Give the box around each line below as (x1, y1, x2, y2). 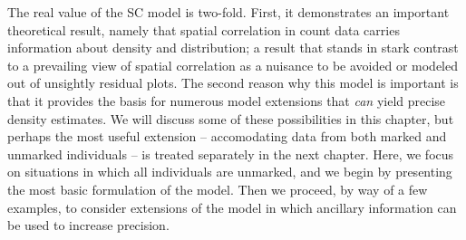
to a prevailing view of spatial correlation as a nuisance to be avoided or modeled (7, 55, 458, 74)
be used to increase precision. (7, 216, 170, 235)
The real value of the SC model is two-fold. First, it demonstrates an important (7, 3, 450, 21)
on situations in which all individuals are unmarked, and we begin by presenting (7, 162, 452, 181)
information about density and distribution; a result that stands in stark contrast (7, 38, 459, 57)
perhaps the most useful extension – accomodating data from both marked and (7, 127, 447, 146)
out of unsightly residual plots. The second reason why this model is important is (7, 73, 459, 92)
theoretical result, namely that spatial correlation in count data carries (7, 20, 400, 39)
